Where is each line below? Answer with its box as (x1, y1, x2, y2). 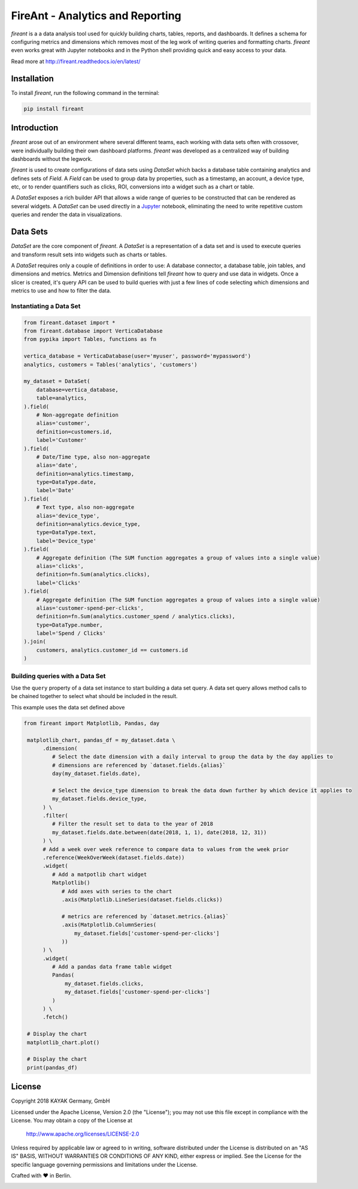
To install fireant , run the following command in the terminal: (11, 89, 160, 96)
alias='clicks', (36, 562, 84, 570)
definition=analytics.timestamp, (36, 470, 135, 477)
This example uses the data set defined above (11, 703, 125, 711)
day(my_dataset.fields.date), (51, 770, 141, 777)
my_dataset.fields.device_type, (51, 795, 147, 802)
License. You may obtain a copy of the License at (11, 1117, 133, 1124)
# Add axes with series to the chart (61, 888, 172, 894)
